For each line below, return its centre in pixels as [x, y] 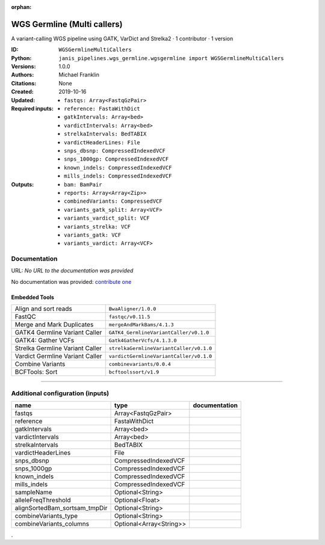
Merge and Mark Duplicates [54, 325]
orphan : [21, 7]
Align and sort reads [43, 309]
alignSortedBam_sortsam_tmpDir [61, 508]
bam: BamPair [83, 184]
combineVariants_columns [52, 523]
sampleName [33, 492]
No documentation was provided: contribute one [71, 282]
